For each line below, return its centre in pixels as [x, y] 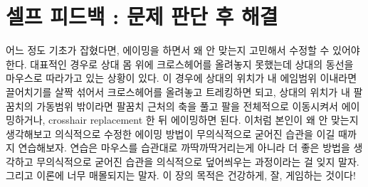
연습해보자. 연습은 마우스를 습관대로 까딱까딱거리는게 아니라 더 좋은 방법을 [184, 148]
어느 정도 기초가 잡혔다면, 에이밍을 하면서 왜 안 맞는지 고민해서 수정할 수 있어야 [183, 50]
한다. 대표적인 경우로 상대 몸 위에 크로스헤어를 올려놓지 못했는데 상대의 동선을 [180, 64]
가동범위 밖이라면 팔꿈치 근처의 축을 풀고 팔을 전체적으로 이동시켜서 [187, 106]
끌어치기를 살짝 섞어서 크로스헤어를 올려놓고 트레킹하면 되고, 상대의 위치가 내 [178, 91]
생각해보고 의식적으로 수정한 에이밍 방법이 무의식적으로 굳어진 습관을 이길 [170, 133]
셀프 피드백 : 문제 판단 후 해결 [142, 16]
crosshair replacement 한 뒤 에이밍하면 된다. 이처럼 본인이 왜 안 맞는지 [204, 120]
